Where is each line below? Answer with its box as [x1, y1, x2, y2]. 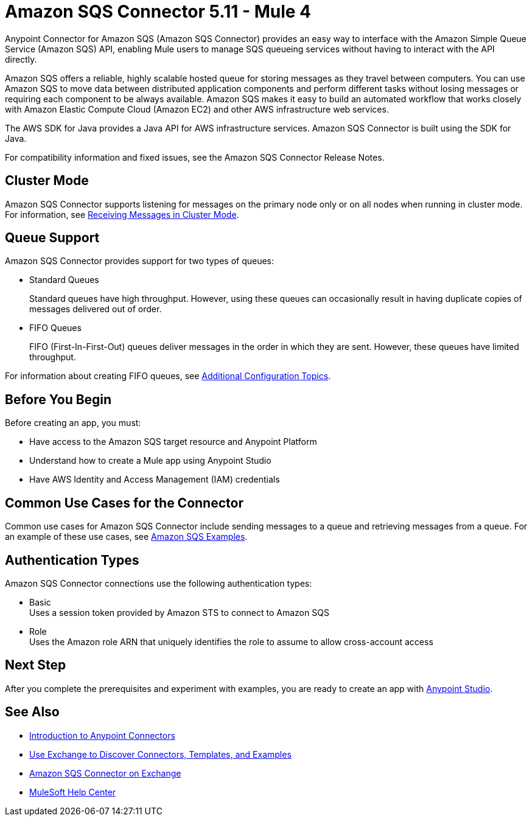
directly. [5, 54, 37, 65]
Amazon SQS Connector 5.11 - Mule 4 [5, 1, 312, 22]
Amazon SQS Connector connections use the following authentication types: [5, 578, 312, 589]
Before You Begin [5, 391, 112, 407]
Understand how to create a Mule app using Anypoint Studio [29, 455, 271, 466]
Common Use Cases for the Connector [5, 495, 243, 511]
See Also [5, 704, 60, 720]
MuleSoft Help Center [29, 786, 116, 797]
